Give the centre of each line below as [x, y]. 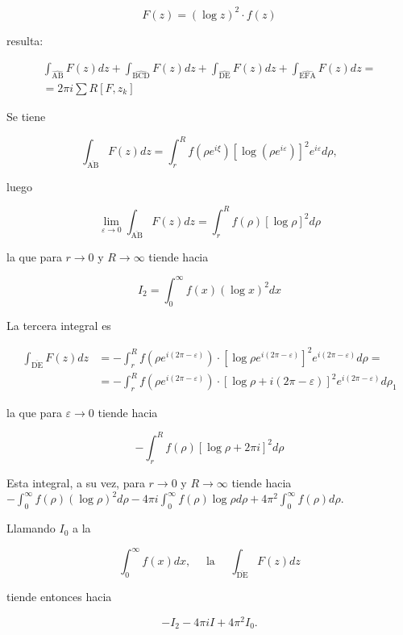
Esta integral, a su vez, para [76, 482]
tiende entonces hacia [59, 597]
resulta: [25, 40]
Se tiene [26, 116]
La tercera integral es [59, 325]
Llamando [31, 528]
